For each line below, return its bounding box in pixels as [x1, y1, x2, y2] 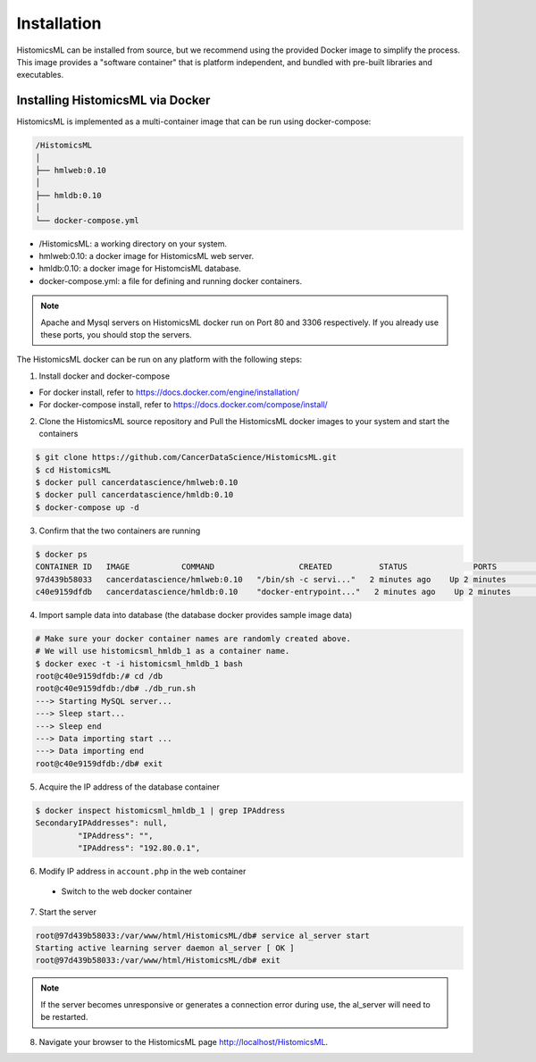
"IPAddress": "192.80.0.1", [77, 842, 201, 853]
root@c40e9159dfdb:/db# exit [35, 758, 163, 768]
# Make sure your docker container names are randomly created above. [35, 633, 352, 643]
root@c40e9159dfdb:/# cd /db [35, 671, 163, 682]
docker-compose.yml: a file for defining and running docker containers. [38, 275, 303, 286]
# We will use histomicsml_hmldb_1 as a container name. [35, 646, 290, 656]
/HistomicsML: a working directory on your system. [38, 238, 228, 249]
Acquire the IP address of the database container [38, 782, 221, 792]
